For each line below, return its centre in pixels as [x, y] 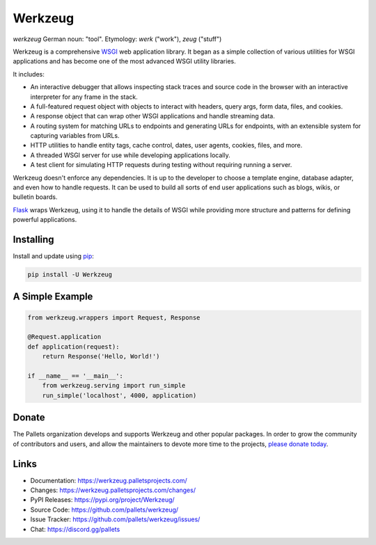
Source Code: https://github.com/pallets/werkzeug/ [104, 510]
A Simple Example [53, 297]
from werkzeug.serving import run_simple [114, 386]
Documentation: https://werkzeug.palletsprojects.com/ [109, 480]
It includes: [29, 74]
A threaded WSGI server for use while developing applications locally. [131, 155]
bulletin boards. [35, 197]
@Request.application [64, 337]
